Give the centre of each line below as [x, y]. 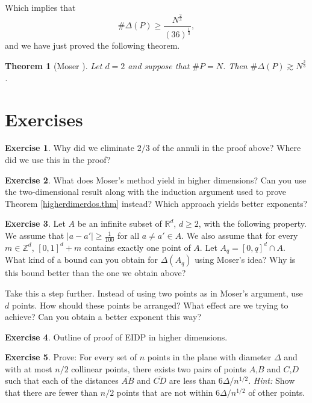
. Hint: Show [272, 380]
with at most [29, 368]
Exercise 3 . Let [35, 223]
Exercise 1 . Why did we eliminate [70, 148]
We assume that [35, 235]
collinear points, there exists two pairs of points [159, 368]
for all [128, 235]
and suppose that [159, 66]
